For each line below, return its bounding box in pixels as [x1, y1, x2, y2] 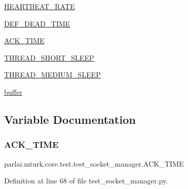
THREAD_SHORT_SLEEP [4, 52, 95, 63]
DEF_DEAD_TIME [4, 18, 70, 29]
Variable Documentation [4, 111, 136, 127]
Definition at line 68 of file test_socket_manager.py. [4, 175, 168, 186]
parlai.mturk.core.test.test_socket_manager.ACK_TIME [4, 158, 184, 169]
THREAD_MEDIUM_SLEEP [4, 69, 101, 80]
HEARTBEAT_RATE [4, 1, 75, 11]
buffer [4, 86, 22, 97]
